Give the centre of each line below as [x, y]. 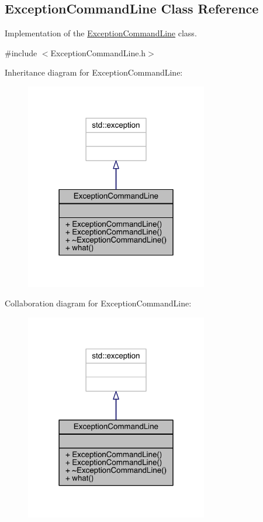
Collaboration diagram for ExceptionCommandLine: [98, 303]
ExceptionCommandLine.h [98, 52]
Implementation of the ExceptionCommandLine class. [101, 33]
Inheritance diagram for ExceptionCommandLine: [94, 72]
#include [21, 52]
